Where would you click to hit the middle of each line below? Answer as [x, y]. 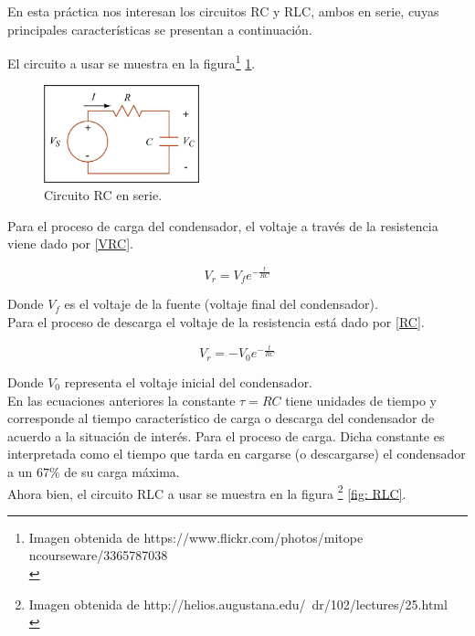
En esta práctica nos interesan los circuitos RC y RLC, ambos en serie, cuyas [223, 11]
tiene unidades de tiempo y [361, 400]
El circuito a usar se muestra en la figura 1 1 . [132, 62]
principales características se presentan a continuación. [160, 29]
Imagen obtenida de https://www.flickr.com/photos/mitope [196, 537]
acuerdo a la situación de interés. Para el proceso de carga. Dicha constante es [226, 435]
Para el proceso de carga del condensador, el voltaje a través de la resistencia [223, 225]
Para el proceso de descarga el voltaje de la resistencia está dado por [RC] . [216, 321]
